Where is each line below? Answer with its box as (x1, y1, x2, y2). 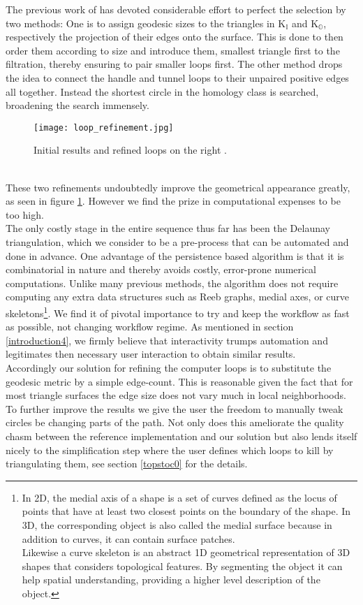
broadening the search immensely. (6, 98, 149, 112)
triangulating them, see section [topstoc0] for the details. (6, 456, 248, 471)
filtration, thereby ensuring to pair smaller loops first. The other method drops (6, 57, 343, 71)
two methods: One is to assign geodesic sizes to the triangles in (6, 15, 275, 30)
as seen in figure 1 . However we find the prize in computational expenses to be (6, 194, 341, 208)
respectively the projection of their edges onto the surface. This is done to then (6, 29, 343, 44)
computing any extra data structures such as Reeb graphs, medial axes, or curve (6, 289, 350, 304)
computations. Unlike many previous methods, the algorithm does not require (6, 275, 339, 290)
